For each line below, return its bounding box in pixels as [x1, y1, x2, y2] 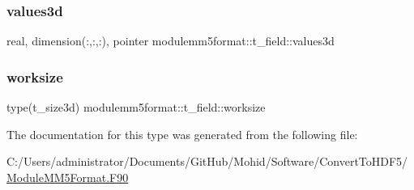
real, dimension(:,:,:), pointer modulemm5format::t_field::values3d [6, 32, 335, 49]
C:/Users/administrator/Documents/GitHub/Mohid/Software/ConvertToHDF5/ [6, 153, 408, 170]
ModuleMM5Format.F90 [6, 168, 129, 185]
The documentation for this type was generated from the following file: [6, 125, 358, 142]
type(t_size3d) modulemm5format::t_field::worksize [6, 99, 266, 116]
